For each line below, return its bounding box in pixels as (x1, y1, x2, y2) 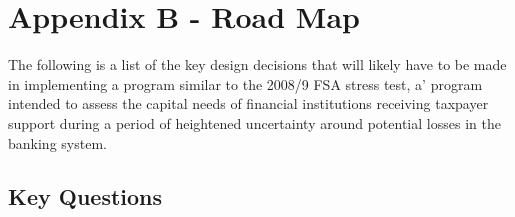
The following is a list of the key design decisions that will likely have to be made (8, 54, 507, 75)
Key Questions (8, 181, 163, 212)
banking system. (8, 132, 107, 153)
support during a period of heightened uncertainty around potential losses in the (8, 112, 501, 133)
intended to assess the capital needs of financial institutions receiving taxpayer (8, 93, 489, 114)
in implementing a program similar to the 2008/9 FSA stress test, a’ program (8, 73, 483, 94)
